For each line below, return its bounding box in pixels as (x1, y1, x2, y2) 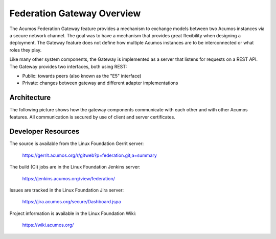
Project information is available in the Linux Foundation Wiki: (9, 210, 136, 217)
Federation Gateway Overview (9, 8, 141, 19)
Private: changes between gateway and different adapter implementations (22, 80, 178, 86)
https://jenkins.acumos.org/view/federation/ (22, 175, 115, 181)
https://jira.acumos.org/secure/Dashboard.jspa (22, 199, 121, 205)
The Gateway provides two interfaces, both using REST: (9, 63, 127, 69)
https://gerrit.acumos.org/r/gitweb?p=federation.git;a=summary (22, 152, 157, 158)
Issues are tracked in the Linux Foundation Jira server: (9, 187, 124, 194)
